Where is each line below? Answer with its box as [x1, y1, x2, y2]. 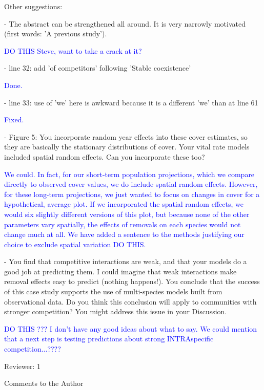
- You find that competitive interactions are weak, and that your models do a [4, 256, 247, 267]
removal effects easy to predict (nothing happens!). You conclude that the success [4, 276, 260, 287]
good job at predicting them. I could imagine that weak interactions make [4, 266, 237, 276]
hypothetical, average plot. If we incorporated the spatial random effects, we [4, 199, 243, 209]
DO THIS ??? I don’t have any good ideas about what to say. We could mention [4, 323, 257, 334]
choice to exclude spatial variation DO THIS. [4, 239, 146, 249]
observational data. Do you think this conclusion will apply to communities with [4, 296, 257, 307]
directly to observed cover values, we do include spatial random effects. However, [4, 179, 258, 189]
